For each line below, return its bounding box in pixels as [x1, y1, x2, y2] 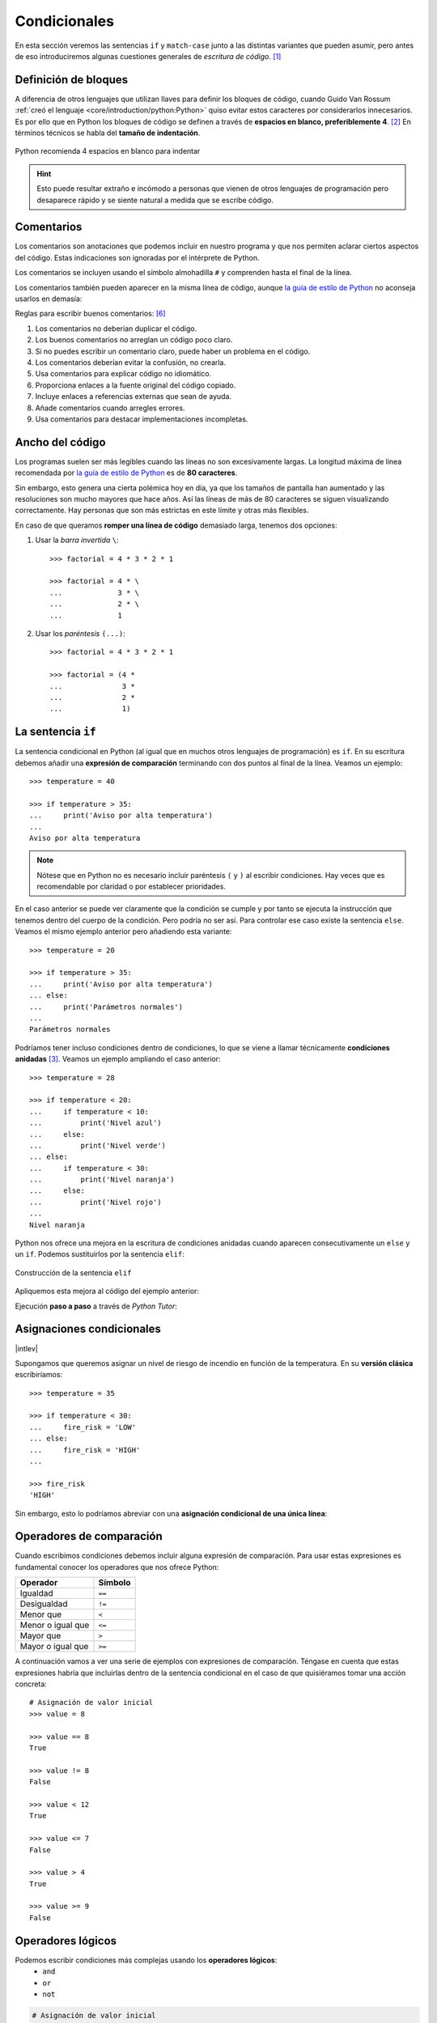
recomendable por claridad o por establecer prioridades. [36, 882, 227, 892]
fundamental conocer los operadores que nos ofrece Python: [15, 1562, 219, 1571]
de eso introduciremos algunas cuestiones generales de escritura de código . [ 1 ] [15, 51, 282, 61]
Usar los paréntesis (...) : [35, 628, 125, 638]
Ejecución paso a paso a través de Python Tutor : [15, 1301, 178, 1311]
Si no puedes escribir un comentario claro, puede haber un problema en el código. [35, 346, 311, 356]
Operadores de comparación [15, 1529, 163, 1543]
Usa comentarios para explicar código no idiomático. [35, 369, 212, 379]
